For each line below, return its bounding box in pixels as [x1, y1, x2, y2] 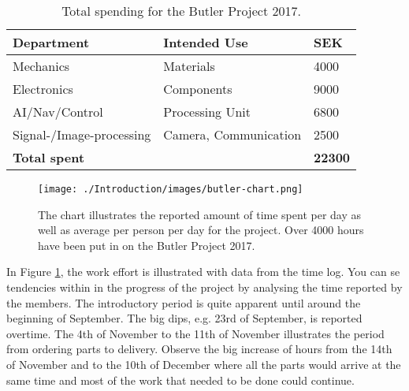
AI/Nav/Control [13, 102, 103, 121]
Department [13, 33, 90, 51]
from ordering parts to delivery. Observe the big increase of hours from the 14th [6, 341, 392, 357]
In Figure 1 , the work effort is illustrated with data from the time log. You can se [6, 263, 400, 280]
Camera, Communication [163, 125, 302, 143]
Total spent [13, 148, 85, 166]
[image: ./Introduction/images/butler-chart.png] [38, 184, 303, 195]
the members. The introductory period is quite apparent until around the [6, 294, 361, 311]
